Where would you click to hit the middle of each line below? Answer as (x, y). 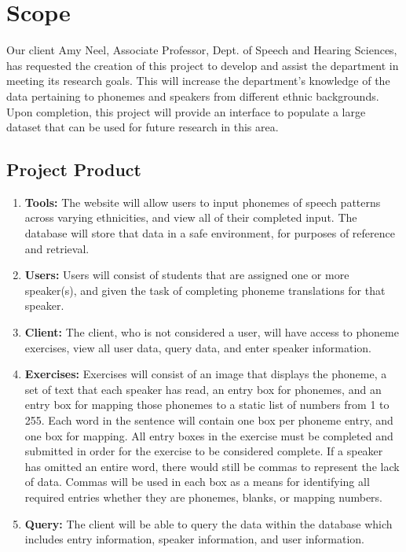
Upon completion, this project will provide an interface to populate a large (186, 111)
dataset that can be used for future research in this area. (143, 127)
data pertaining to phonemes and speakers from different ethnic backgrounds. (193, 96)
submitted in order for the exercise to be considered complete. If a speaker (204, 451)
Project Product (74, 169)
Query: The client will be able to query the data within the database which (208, 523)
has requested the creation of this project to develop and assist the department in (203, 65)
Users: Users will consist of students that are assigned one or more (187, 275)
